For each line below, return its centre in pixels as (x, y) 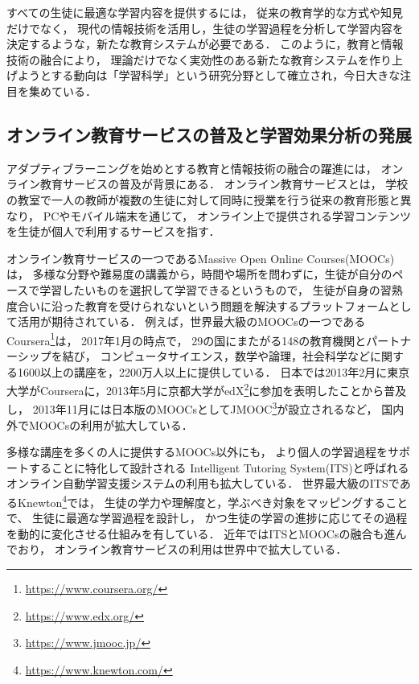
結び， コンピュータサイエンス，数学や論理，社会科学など (216, 355)
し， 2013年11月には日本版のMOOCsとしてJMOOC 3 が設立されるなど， (192, 408)
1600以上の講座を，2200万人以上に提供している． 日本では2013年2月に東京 (214, 371)
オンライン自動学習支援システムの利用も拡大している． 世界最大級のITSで (203, 483)
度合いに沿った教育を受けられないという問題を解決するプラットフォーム (198, 305)
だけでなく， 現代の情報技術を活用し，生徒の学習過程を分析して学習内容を (205, 28)
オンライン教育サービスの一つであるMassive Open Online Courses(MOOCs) (201, 258)
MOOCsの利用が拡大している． (111, 424)
